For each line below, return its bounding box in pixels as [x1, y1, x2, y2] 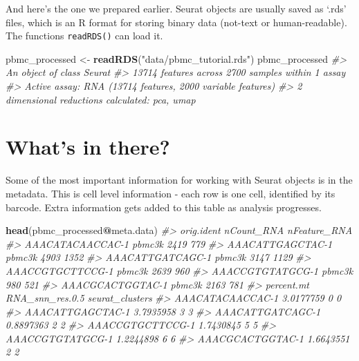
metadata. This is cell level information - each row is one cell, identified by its [6, 186, 335, 200]
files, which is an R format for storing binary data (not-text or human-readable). [6, 14, 347, 29]
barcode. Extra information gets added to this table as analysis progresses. [6, 199, 322, 214]
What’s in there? [6, 133, 170, 161]
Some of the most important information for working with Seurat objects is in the [6, 173, 353, 187]
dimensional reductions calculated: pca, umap [6, 92, 196, 106]
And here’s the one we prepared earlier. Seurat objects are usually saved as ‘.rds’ [6, 1, 347, 15]
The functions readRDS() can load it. [6, 28, 163, 43]
